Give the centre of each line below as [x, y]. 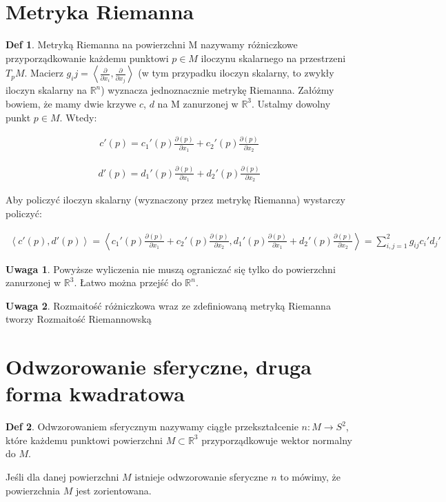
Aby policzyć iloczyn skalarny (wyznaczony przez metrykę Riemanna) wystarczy [175, 200]
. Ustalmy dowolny [291, 103]
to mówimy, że [311, 477]
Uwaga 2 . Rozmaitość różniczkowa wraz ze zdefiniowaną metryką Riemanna [168, 305]
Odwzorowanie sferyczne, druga [159, 367]
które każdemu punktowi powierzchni [84, 440]
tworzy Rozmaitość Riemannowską [79, 319]
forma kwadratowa [95, 393]
